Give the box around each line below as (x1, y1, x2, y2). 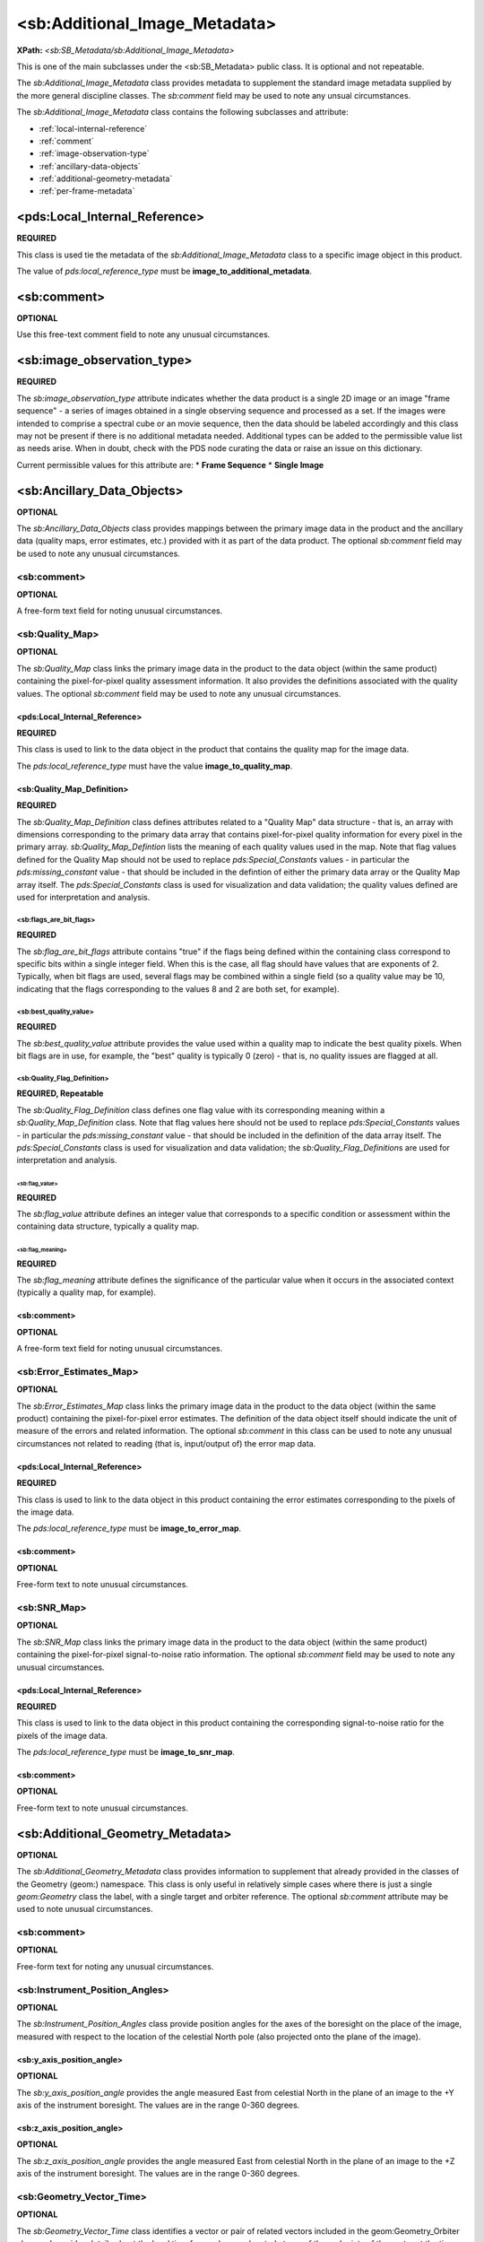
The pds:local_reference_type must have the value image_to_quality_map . (16, 760, 293, 771)
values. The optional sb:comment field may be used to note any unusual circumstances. (16, 688, 341, 699)
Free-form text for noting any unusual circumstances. (16, 1960, 214, 1972)
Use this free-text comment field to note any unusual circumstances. (16, 329, 271, 340)
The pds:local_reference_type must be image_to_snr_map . (16, 1747, 235, 1758)
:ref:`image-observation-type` (39, 148, 150, 159)
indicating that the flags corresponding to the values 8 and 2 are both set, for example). (16, 983, 340, 995)
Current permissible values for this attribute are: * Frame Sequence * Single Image (16, 459, 324, 470)
